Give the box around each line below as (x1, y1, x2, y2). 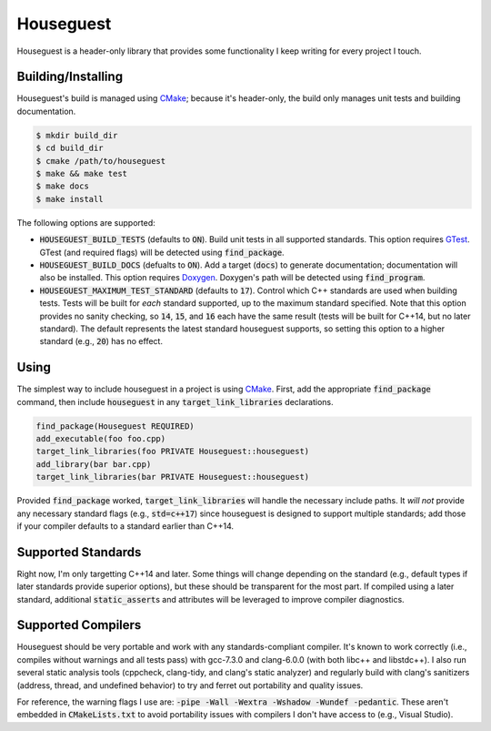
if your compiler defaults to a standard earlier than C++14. (16, 520, 235, 532)
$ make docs (35, 181, 90, 191)
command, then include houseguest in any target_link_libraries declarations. (16, 396, 334, 407)
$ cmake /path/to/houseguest (35, 156, 166, 166)
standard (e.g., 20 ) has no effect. (39, 336, 164, 347)
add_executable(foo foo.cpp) (35, 433, 166, 443)
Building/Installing (16, 69, 123, 85)
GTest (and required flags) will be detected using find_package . (39, 247, 286, 258)
